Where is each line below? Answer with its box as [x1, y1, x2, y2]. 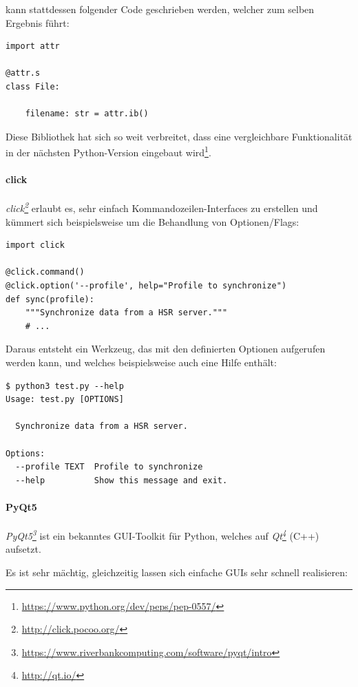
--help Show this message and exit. [15, 475, 228, 485]
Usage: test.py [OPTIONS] [6, 394, 124, 405]
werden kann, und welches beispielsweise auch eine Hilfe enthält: [6, 355, 277, 369]
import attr [6, 41, 60, 52]
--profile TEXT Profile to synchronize [15, 462, 203, 472]
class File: [6, 81, 60, 92]
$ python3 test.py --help [6, 381, 124, 391]
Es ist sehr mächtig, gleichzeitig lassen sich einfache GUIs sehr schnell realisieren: [6, 564, 348, 579]
